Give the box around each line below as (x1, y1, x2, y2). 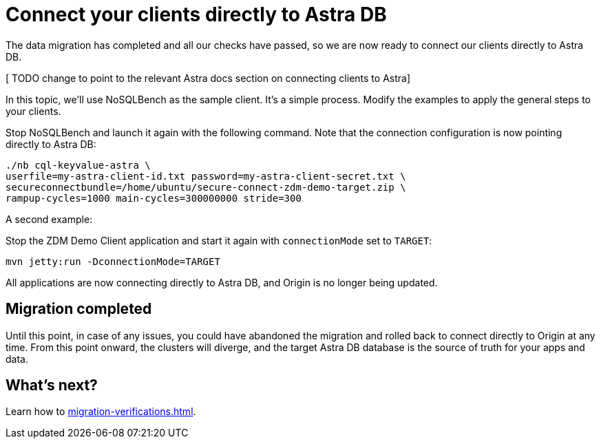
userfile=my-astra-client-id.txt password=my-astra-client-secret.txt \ (6, 170, 406, 182)
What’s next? (6, 377, 98, 394)
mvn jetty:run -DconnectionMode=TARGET (6, 255, 220, 267)
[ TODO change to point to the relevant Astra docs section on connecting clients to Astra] (6, 72, 410, 84)
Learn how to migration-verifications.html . (6, 405, 196, 418)
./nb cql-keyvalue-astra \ (6, 159, 151, 171)
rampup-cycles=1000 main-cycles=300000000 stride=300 (6, 192, 302, 204)
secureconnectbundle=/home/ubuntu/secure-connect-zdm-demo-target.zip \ (6, 181, 406, 193)
